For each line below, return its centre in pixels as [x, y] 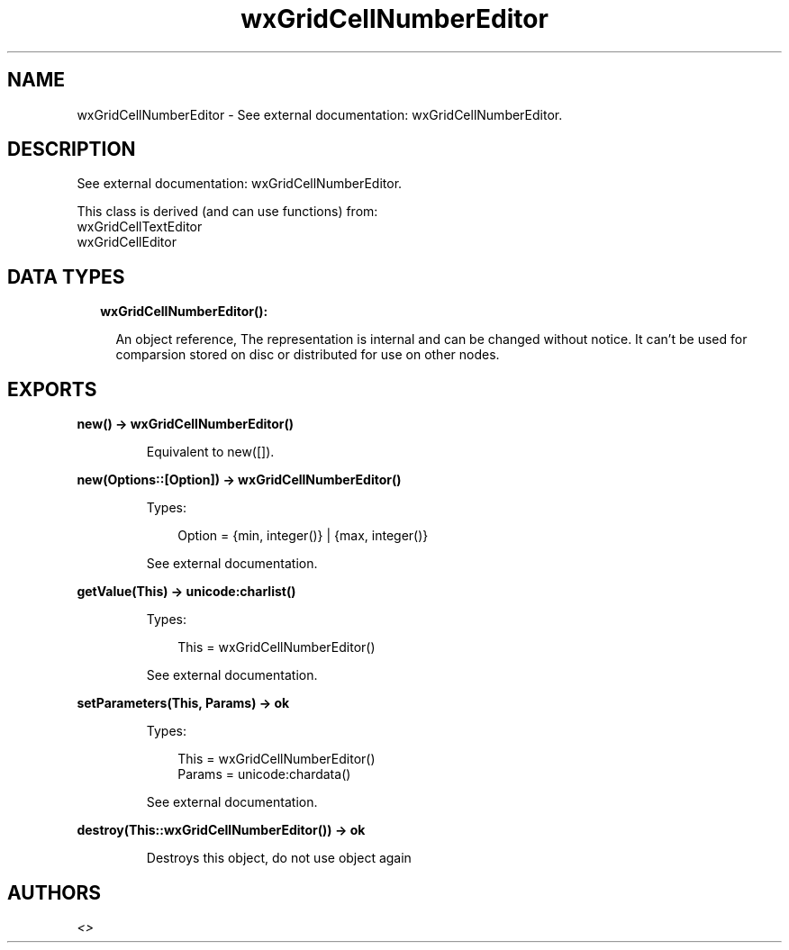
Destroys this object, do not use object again [279, 858]
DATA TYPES [66, 276]
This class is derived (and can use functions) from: [227, 212]
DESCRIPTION [72, 149]
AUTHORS [54, 892]
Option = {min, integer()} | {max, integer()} [303, 536]
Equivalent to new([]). [210, 452]
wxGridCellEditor [127, 242]
